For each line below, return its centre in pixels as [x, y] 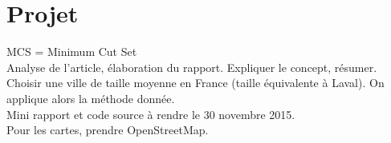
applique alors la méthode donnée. [91, 98]
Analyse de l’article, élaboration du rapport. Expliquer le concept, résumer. [192, 67]
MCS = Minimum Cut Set [72, 52]
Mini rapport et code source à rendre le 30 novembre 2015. [151, 114]
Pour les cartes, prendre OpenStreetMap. [108, 130]
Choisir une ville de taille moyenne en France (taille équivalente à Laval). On [195, 83]
